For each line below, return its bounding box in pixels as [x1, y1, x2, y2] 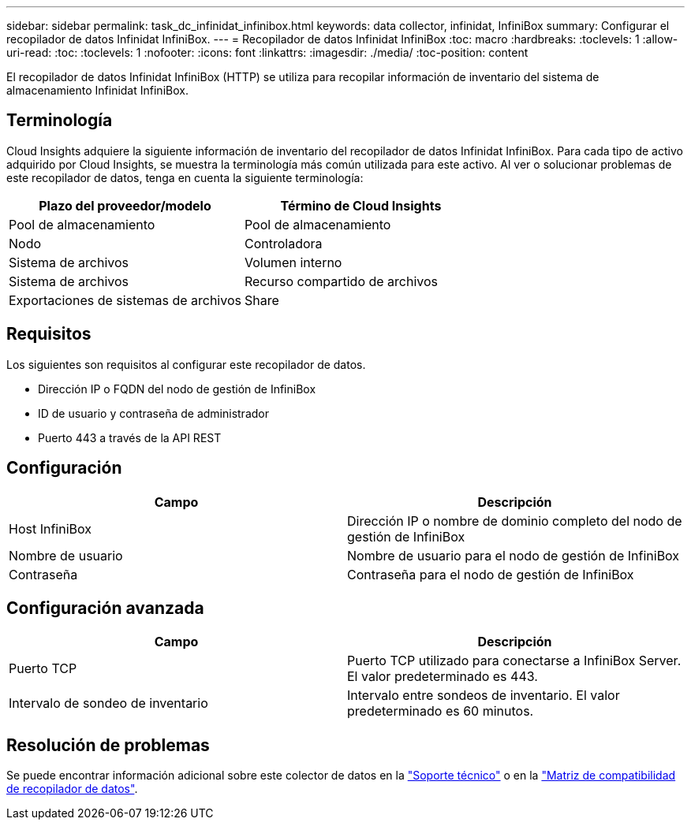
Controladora [244, 235, 323, 251]
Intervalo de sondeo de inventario [9, 695, 208, 712]
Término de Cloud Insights [280, 197, 442, 214]
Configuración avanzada [6, 597, 204, 618]
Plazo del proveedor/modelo [39, 197, 211, 214]
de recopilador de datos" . [6, 782, 138, 796]
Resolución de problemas [6, 735, 210, 755]
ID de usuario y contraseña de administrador [38, 406, 269, 420]
